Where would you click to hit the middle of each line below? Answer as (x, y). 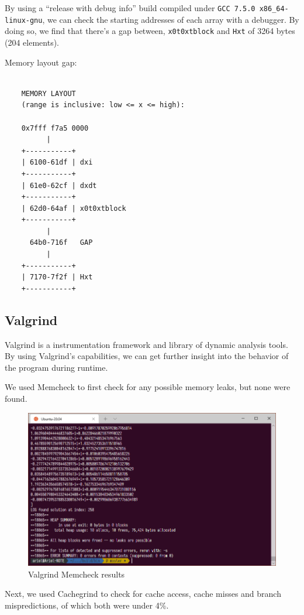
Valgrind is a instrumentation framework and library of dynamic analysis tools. (146, 344)
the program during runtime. (56, 367)
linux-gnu (24, 20)
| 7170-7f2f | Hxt (57, 277)
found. (16, 399)
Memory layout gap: (41, 62)
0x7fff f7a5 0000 (55, 128)
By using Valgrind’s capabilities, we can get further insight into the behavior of (147, 356)
